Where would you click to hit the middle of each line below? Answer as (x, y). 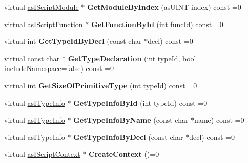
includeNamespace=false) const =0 (59, 68)
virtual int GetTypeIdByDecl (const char (73, 41)
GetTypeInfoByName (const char (131, 120)
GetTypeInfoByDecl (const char (128, 137)
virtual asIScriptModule (42, 7)
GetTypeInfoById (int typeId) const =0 (140, 102)
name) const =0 (219, 120)
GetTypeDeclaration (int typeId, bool (132, 58)
